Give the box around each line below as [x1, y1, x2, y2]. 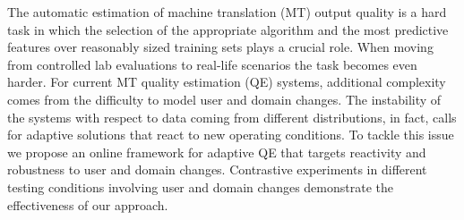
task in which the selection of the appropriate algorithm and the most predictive [7, 20, 449, 38]
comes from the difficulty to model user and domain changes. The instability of [7, 89, 442, 108]
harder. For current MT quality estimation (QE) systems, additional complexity [7, 72, 446, 91]
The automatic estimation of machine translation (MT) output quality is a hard [7, 3, 447, 21]
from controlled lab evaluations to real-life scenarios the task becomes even [7, 55, 417, 73]
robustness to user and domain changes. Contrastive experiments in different [7, 160, 427, 179]
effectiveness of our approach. [7, 195, 168, 214]
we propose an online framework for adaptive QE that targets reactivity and [7, 142, 426, 161]
